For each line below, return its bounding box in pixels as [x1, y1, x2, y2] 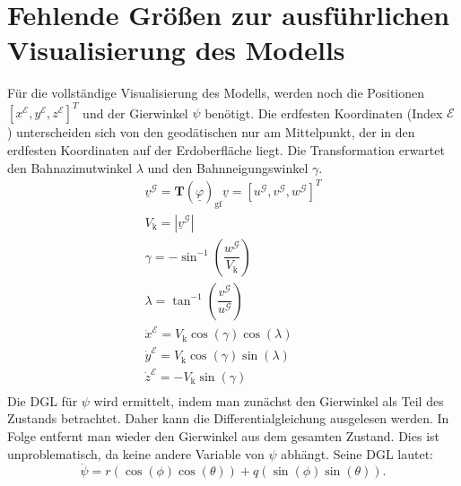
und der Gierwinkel [83, 103, 188, 122]
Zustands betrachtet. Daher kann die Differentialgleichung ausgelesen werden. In [7, 409, 449, 428]
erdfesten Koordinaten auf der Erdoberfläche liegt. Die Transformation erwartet [7, 141, 445, 159]
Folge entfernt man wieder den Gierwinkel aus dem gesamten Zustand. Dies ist [7, 427, 440, 446]
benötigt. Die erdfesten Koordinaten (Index [204, 103, 443, 122]
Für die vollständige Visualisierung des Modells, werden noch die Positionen [7, 83, 425, 102]
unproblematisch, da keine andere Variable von [7, 444, 265, 463]
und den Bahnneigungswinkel [147, 158, 309, 177]
